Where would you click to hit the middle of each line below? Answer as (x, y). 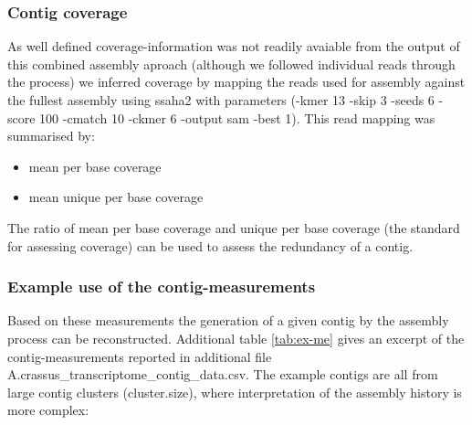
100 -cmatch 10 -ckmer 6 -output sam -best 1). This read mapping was (237, 117)
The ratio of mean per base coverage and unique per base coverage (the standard (234, 227)
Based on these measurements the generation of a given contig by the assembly (228, 320)
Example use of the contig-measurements (162, 287)
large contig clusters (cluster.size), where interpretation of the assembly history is (235, 392)
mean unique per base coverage (116, 197)
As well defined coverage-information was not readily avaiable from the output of (234, 46)
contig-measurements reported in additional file (140, 356)
